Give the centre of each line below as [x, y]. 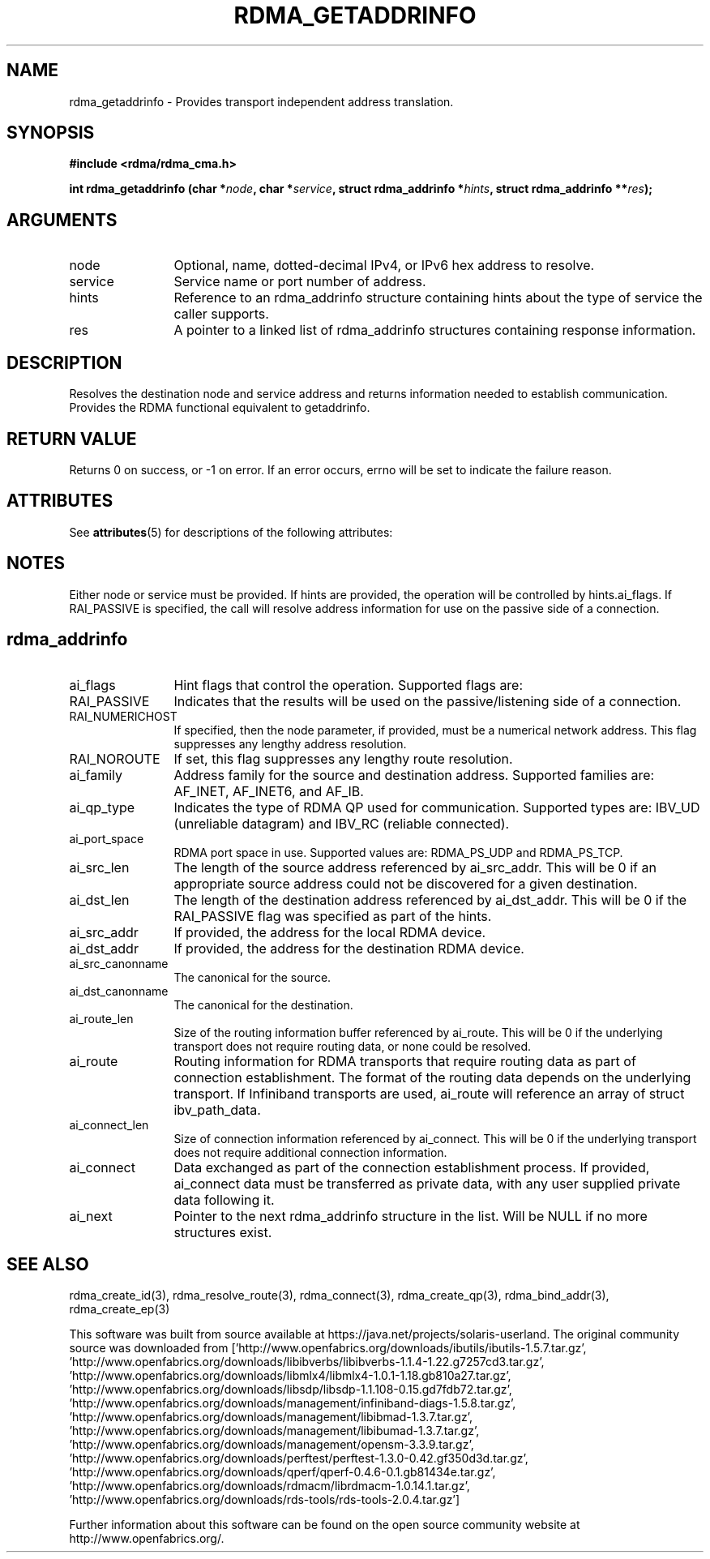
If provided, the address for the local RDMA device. [330, 932]
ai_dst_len [99, 899]
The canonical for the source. [252, 977]
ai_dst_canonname [119, 991]
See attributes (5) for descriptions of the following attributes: [231, 532]
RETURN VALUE [72, 439]
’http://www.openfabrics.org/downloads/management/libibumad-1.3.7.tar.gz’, [274, 1431]
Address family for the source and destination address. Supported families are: [414, 775]
